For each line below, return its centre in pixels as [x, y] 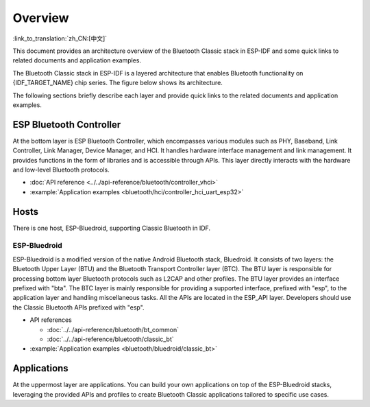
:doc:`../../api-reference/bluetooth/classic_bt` [110, 339]
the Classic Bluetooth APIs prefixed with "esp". [78, 307]
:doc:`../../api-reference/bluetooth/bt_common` [113, 329]
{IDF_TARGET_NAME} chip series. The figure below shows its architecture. [118, 83]
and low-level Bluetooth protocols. [61, 170]
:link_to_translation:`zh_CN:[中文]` [60, 38]
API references [51, 320]
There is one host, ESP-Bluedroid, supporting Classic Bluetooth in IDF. [112, 228]
